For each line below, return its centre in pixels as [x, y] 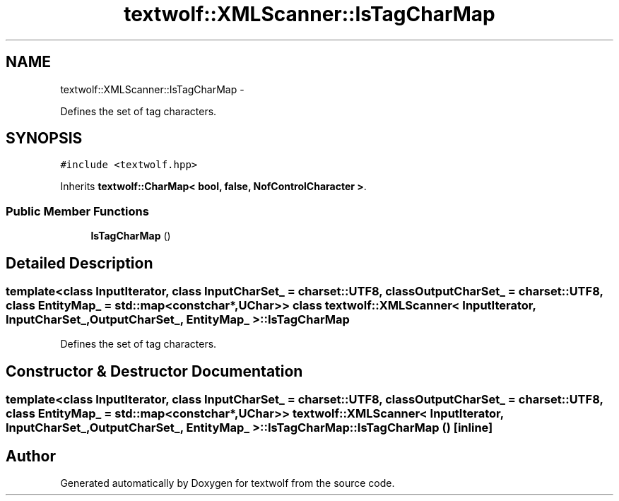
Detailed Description [79, 263]
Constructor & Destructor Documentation [154, 371]
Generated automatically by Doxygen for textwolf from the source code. [228, 483]
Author [31, 456]
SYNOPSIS [44, 138]
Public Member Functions [77, 211]
